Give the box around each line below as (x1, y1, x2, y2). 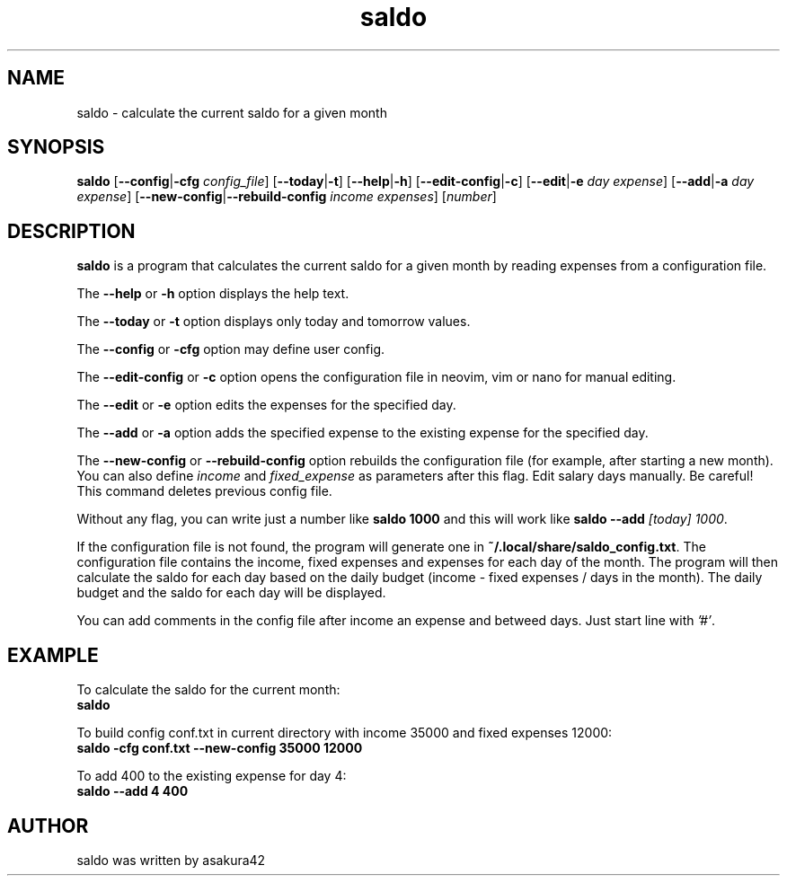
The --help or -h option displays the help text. (76, 286, 349, 302)
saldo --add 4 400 (76, 783, 189, 799)
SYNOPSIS (7, 136, 105, 159)
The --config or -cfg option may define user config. (76, 341, 385, 358)
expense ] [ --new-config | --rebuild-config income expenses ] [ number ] (76, 189, 497, 205)
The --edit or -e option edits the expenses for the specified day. (76, 397, 456, 413)
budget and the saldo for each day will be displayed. (76, 585, 386, 601)
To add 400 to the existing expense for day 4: (76, 768, 347, 784)
